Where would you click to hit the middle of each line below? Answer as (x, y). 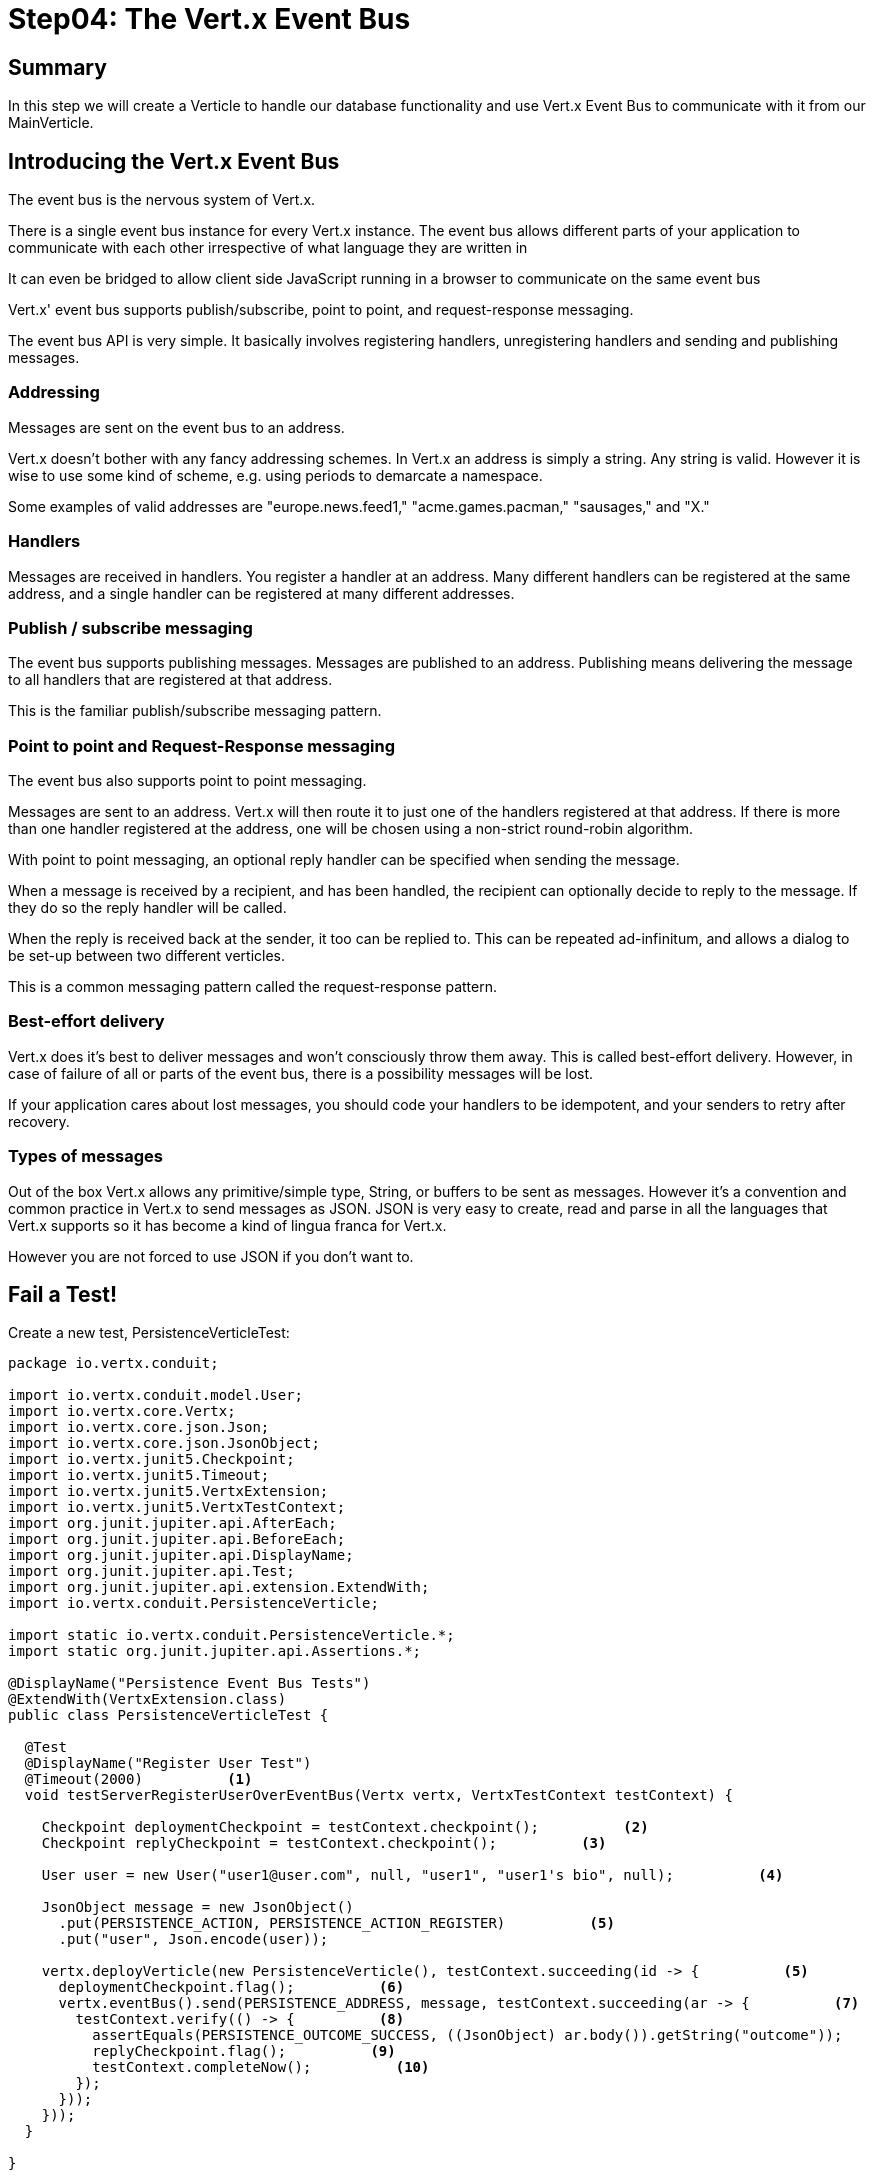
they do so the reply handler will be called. (147, 908)
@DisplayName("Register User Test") (168, 1763)
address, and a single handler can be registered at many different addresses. (261, 593)
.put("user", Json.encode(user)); (193, 1939)
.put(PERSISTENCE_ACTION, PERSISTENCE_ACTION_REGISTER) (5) (336, 1923)
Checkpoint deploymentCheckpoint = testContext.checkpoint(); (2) (345, 1827)
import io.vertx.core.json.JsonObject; (164, 1443)
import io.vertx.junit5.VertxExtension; (168, 1491)
